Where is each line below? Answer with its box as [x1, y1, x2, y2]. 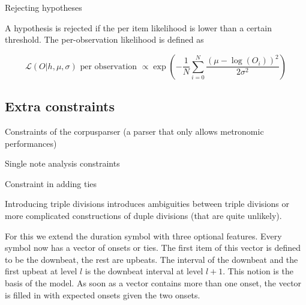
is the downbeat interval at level [85, 265, 203, 277]
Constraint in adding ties [5, 177, 97, 189]
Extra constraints [5, 97, 115, 116]
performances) [5, 137, 57, 149]
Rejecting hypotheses [5, 1, 82, 13]
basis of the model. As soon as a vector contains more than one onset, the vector [5, 276, 302, 289]
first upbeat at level [5, 265, 77, 277]
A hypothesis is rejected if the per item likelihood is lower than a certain [5, 21, 272, 34]
